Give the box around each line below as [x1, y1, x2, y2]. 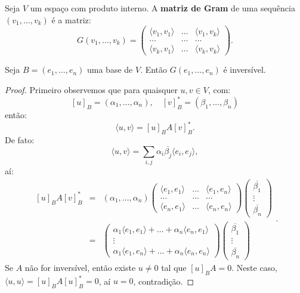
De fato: [5, 133, 35, 146]
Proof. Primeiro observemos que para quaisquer [5, 83, 178, 95]
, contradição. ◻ [133, 275, 194, 287]
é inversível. [223, 63, 266, 76]
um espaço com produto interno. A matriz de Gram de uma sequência [30, 2, 295, 14]
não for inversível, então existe [24, 261, 136, 274]
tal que [161, 261, 187, 274]
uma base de [86, 63, 133, 76]
